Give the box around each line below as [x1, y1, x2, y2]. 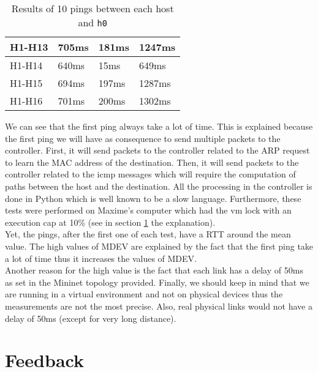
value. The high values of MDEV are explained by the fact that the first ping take [5, 239, 314, 252]
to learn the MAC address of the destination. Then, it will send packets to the [5, 155, 299, 168]
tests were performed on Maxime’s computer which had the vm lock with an [5, 204, 292, 217]
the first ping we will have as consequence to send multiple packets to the [5, 132, 281, 144]
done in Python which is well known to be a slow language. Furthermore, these [5, 192, 301, 204]
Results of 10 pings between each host [11, 1, 174, 15]
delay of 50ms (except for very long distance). [5, 311, 176, 324]
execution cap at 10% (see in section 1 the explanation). [5, 215, 216, 228]
